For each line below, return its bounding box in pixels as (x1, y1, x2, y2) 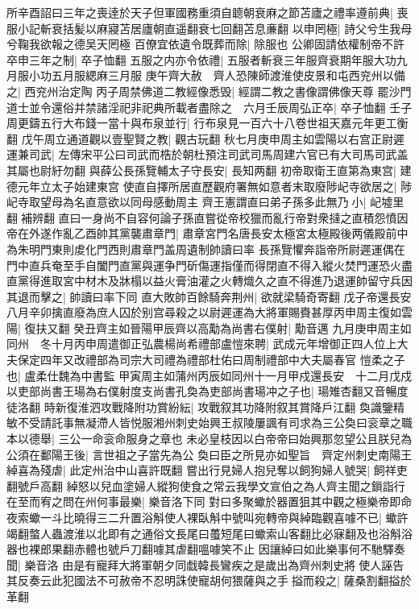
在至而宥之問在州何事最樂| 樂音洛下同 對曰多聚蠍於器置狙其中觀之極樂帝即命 (6, 493, 413, 510)
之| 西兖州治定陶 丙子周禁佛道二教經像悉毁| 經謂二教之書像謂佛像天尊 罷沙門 (6, 82, 412, 99)
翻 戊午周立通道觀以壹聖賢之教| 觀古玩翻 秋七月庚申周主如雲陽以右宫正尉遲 (6, 130, 404, 147)
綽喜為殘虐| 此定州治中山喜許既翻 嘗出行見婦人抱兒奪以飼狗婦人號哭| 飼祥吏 (6, 462, 408, 478)
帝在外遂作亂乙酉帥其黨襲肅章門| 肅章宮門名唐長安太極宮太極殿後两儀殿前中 (6, 225, 409, 242)
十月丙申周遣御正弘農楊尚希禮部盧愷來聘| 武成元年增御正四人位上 (51, 335, 397, 352)
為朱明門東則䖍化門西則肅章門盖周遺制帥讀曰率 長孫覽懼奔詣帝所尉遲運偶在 (6, 240, 405, 257)
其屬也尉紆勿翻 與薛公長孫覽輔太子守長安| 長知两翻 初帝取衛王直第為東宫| (6, 161, 396, 178)
